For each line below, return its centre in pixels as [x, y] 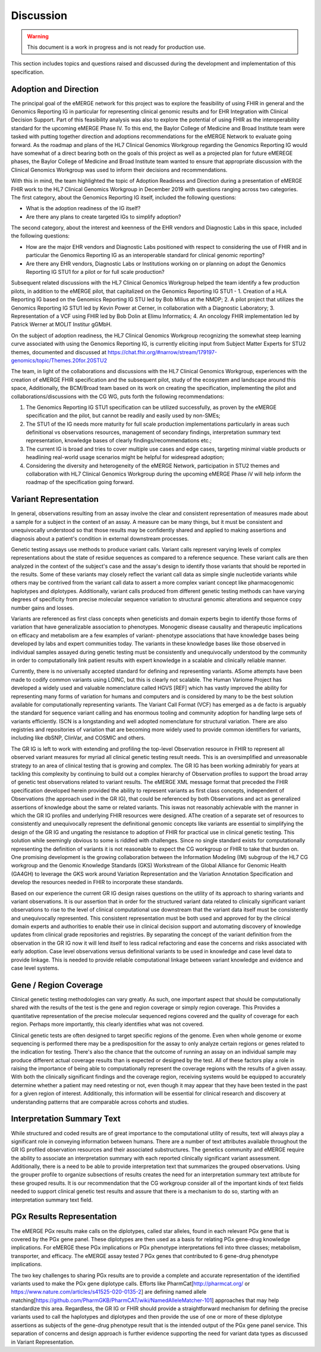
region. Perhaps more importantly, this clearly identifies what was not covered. [108, 1025]
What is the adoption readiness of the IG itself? [83, 208]
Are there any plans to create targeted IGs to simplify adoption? [103, 217]
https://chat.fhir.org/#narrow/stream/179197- [162, 352]
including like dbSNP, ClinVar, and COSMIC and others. [78, 738]
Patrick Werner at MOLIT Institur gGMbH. [62, 324]
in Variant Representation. [43, 1342]
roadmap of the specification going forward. [80, 482]
